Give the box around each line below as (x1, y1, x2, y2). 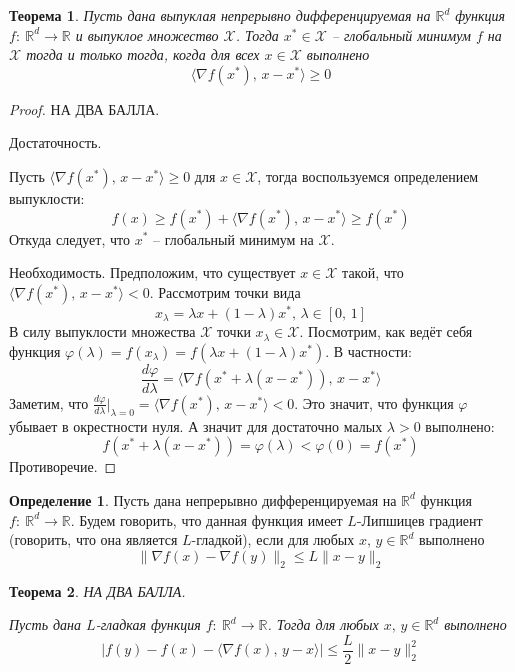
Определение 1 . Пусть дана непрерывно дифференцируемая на (9, 489, 397, 510)
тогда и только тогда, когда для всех (26, 44, 260, 65)
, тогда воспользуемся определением (257, 165, 479, 186)
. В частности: (325, 340, 412, 361)
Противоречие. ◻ (9, 456, 117, 477)
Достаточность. (9, 132, 102, 153)
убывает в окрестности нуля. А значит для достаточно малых (9, 415, 383, 436)
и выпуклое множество (75, 24, 219, 45)
